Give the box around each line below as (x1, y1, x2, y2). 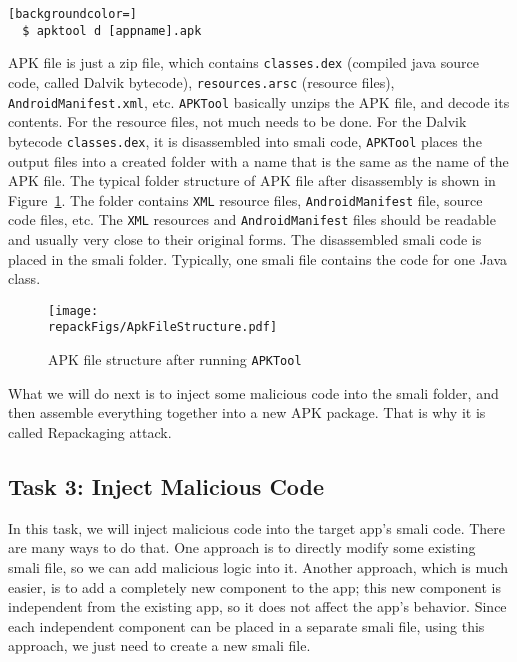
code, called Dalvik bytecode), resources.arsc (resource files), (8, 71, 395, 92)
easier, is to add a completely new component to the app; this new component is (8, 576, 502, 597)
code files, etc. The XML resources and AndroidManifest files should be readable (8, 209, 496, 230)
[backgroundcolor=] (8, 7, 137, 21)
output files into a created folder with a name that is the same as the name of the (8, 150, 509, 171)
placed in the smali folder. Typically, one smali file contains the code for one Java (8, 248, 508, 269)
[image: (48, 303, 99, 318)
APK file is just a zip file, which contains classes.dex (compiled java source (8, 52, 479, 73)
